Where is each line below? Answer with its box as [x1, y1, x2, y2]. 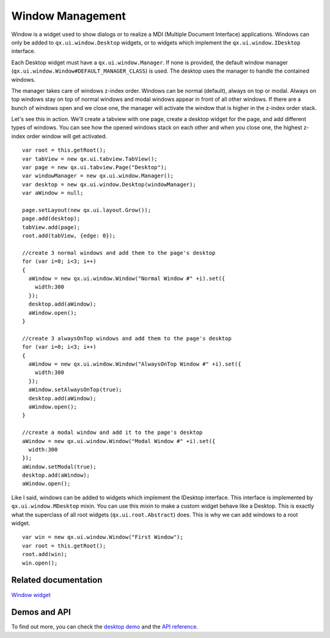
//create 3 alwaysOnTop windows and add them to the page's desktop [22, 335, 232, 342]
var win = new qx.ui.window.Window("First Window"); [22, 533, 183, 541]
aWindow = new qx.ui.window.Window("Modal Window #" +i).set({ [22, 438, 216, 444]
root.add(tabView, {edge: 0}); [22, 232, 116, 240]
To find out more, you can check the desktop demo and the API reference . [11, 623, 199, 631]
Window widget [11, 591, 51, 598]
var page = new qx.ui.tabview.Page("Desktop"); [22, 164, 167, 171]
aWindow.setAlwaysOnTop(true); [28, 386, 122, 394]
